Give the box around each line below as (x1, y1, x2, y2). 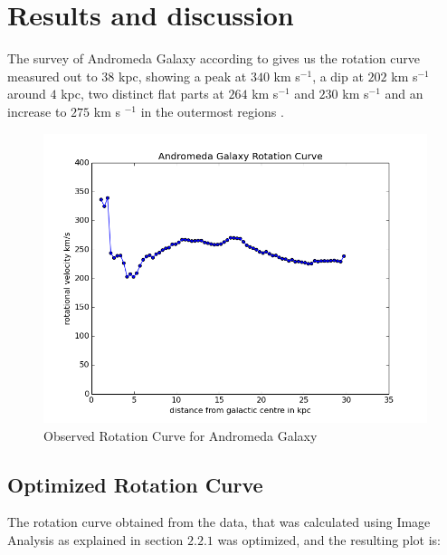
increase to (7, 101, 67, 120)
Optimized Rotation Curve (7, 470, 263, 498)
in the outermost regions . (140, 101, 284, 120)
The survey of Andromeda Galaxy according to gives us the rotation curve (7, 49, 420, 68)
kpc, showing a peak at (118, 66, 247, 85)
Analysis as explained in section (7, 531, 184, 550)
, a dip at (312, 66, 364, 85)
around (7, 84, 46, 103)
